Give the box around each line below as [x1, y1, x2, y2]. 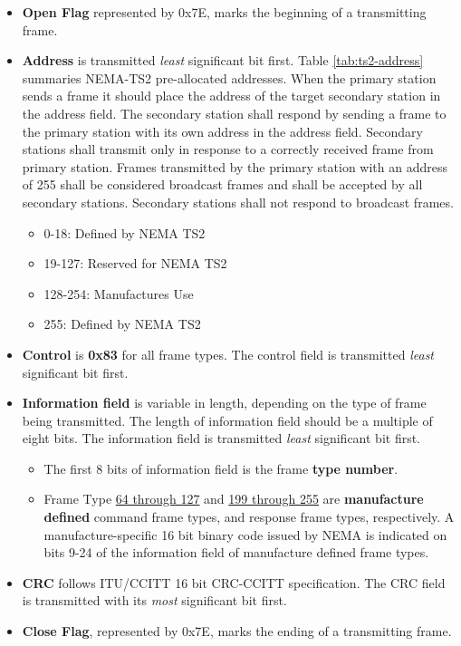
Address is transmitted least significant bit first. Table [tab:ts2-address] [22, 51, 424, 70]
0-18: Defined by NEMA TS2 [43, 223, 206, 242]
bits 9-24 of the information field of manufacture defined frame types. [43, 543, 429, 562]
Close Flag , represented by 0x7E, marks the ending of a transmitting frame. [22, 622, 452, 641]
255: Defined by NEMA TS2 [43, 314, 201, 333]
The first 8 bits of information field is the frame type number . [43, 458, 399, 477]
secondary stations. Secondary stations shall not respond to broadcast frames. [22, 192, 454, 211]
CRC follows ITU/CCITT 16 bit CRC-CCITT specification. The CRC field [22, 573, 446, 592]
